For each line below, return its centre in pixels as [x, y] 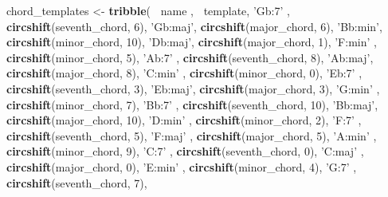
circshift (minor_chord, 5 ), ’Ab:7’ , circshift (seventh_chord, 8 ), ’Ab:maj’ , [190, 57]
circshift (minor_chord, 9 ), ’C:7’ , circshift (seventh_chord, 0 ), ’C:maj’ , [185, 151]
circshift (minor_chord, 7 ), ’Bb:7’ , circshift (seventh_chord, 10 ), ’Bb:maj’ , [192, 104]
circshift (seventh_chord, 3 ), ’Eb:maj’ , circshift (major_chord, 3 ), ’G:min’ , [193, 88]
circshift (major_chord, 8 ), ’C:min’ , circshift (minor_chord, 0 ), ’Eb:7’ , [184, 73]
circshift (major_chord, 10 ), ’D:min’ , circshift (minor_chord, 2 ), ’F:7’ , [184, 120]
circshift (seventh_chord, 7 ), [77, 182]
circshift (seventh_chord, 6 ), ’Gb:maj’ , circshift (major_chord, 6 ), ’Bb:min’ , [194, 26]
